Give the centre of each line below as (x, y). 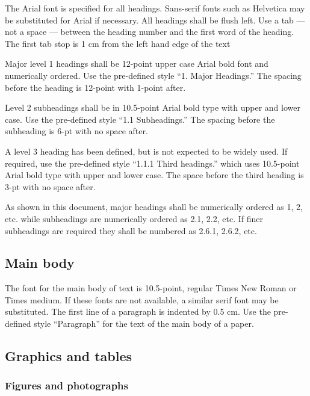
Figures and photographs (67, 385)
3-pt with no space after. (50, 186)
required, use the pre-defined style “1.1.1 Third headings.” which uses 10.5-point (152, 163)
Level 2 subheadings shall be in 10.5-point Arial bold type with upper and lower (153, 107)
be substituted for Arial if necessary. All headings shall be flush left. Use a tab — (155, 20)
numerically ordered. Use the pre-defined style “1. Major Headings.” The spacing (153, 75)
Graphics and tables (68, 356)
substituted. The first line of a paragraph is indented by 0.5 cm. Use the (138, 311)
